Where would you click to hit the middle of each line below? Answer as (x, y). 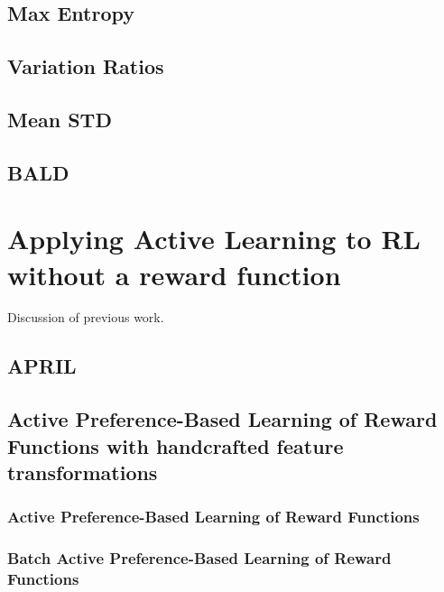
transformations (83, 472)
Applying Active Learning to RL (214, 239)
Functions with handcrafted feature (176, 445)
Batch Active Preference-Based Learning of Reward (199, 558)
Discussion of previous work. (86, 317)
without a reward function (174, 274)
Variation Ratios (86, 66)
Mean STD (60, 119)
